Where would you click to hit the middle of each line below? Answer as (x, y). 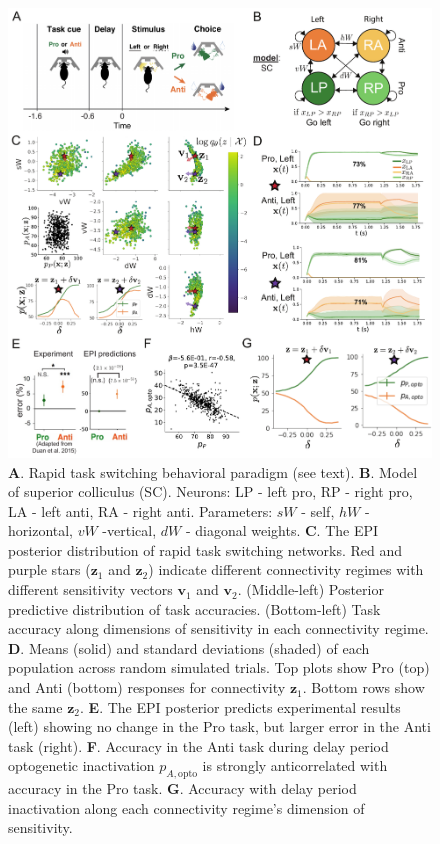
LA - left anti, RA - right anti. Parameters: (140, 510)
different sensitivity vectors (90, 589)
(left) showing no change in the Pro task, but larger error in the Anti (219, 726)
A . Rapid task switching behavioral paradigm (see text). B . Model (213, 471)
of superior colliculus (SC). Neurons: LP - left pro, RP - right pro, (210, 491)
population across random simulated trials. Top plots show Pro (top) (219, 667)
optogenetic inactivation (81, 765)
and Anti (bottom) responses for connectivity (147, 687)
